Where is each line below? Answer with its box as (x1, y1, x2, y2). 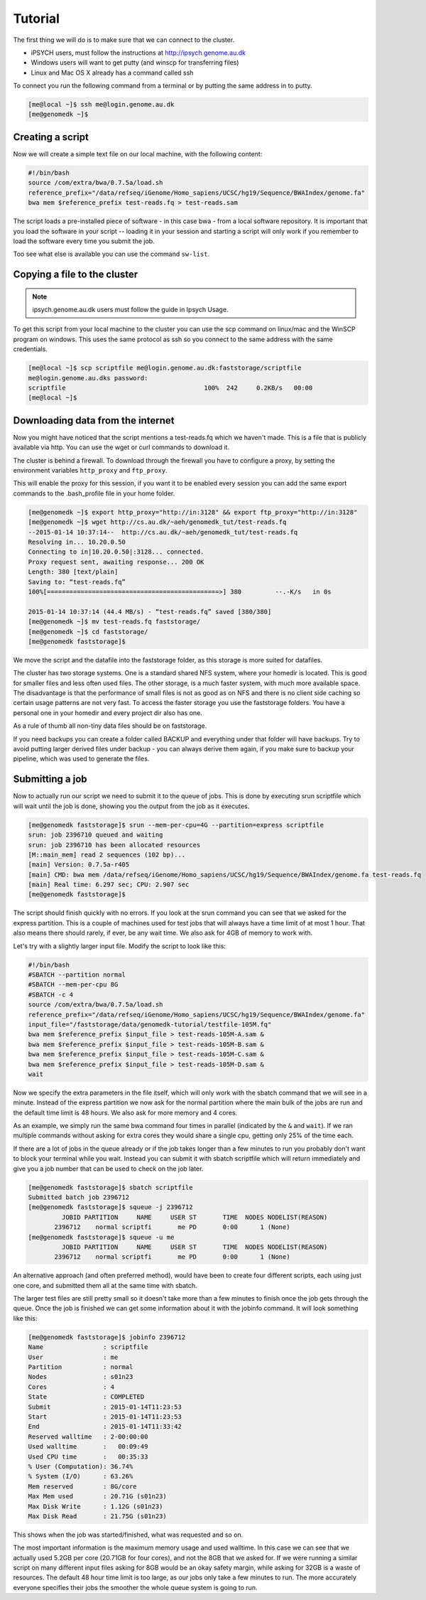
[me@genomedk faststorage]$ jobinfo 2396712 (28, 1333, 186, 1341)
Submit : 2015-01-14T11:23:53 (28, 1402, 182, 1411)
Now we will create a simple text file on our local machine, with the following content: (13, 149, 263, 158)
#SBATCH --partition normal (28, 970, 126, 979)
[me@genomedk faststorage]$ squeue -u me (28, 1233, 175, 1241)
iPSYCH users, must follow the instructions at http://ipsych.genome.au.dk (31, 48, 246, 57)
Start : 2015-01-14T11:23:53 (28, 1412, 182, 1421)
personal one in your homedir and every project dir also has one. (13, 708, 202, 717)
